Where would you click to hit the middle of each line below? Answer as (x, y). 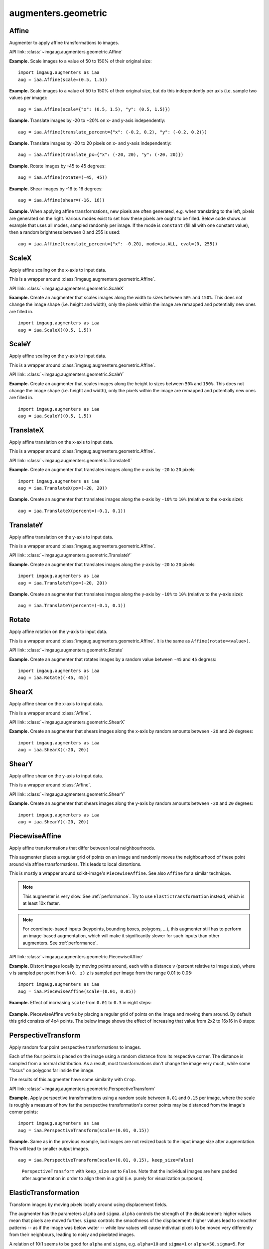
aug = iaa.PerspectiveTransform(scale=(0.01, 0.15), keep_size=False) (106, 1160)
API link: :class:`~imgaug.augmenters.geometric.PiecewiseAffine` (76, 957)
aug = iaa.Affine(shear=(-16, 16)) (62, 200)
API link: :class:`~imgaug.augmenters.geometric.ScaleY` (67, 374)
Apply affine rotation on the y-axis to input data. (58, 631)
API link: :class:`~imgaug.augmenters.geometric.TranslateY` (70, 555)
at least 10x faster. (41, 903)
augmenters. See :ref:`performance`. (60, 943)
